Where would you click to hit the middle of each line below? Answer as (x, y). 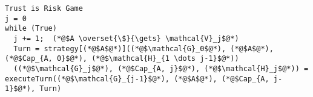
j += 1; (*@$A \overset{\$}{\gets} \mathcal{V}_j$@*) (126, 38)
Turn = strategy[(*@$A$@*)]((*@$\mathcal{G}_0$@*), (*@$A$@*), (143, 48)
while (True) (31, 29)
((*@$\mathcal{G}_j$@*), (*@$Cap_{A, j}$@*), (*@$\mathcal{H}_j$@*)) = (161, 68)
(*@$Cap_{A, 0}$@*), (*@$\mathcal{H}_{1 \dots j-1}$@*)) (122, 59)
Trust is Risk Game (44, 8)
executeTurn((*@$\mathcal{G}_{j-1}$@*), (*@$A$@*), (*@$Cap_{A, (137, 79)
